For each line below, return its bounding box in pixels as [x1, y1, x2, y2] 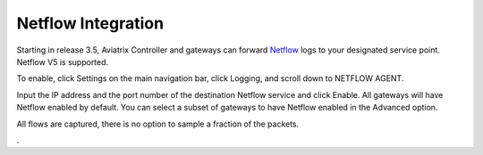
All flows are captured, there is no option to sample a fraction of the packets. [16, 118, 300, 129]
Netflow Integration [16, 13, 165, 33]
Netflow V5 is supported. [16, 56, 109, 67]
